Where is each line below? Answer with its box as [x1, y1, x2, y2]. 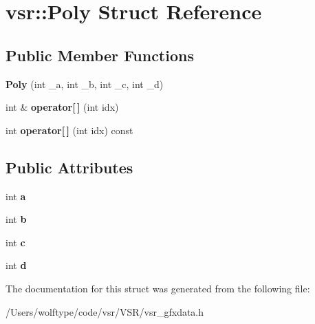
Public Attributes [6, 156, 133, 177]
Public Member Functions [6, 44, 194, 65]
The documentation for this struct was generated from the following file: [6, 281, 310, 295]
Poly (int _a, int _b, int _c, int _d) [6, 76, 164, 91]
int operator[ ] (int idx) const [6, 122, 133, 137]
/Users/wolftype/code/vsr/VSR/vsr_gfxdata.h [6, 304, 204, 318]
